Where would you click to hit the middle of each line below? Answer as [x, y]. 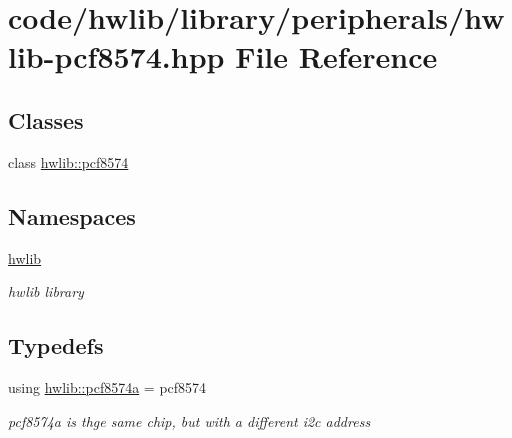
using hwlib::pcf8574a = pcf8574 [107, 386]
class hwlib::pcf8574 [68, 161]
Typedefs [56, 345]
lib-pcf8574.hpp [116, 56]
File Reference [336, 56]
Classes [46, 119]
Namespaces [72, 215]
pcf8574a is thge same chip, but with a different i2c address [189, 420]
